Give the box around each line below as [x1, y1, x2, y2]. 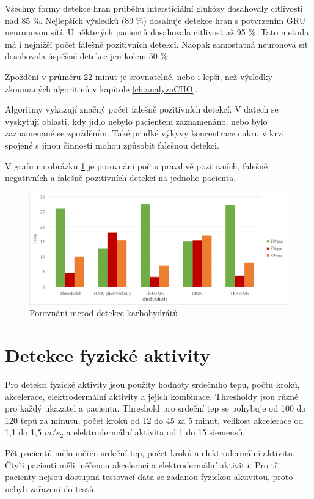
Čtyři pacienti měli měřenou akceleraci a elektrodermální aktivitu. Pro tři [5, 458, 280, 471]
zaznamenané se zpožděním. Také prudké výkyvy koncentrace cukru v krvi [5, 127, 285, 139]
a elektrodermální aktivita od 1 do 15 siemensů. [66, 426, 246, 438]
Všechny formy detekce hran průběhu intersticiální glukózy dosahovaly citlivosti [5, 2, 303, 14]
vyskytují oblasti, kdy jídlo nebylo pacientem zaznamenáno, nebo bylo [5, 114, 268, 127]
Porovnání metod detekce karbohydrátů [29, 306, 178, 319]
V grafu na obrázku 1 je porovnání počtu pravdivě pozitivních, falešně [5, 159, 268, 172]
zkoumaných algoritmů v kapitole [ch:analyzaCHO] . [5, 82, 198, 95]
